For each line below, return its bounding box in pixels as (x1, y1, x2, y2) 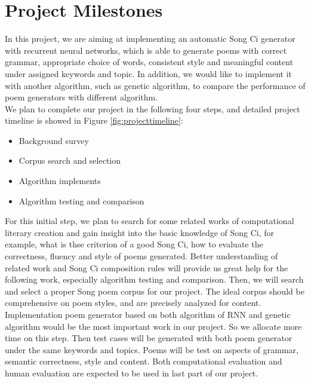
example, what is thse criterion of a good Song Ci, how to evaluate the (5, 238, 263, 250)
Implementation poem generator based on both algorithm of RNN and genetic (5, 308, 291, 320)
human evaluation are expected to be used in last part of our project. (5, 366, 258, 379)
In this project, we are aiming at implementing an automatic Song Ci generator (5, 32, 295, 45)
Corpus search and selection (19, 154, 121, 167)
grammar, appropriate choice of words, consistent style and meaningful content (5, 56, 294, 68)
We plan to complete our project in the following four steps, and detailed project (5, 102, 300, 115)
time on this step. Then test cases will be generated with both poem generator (5, 332, 292, 344)
